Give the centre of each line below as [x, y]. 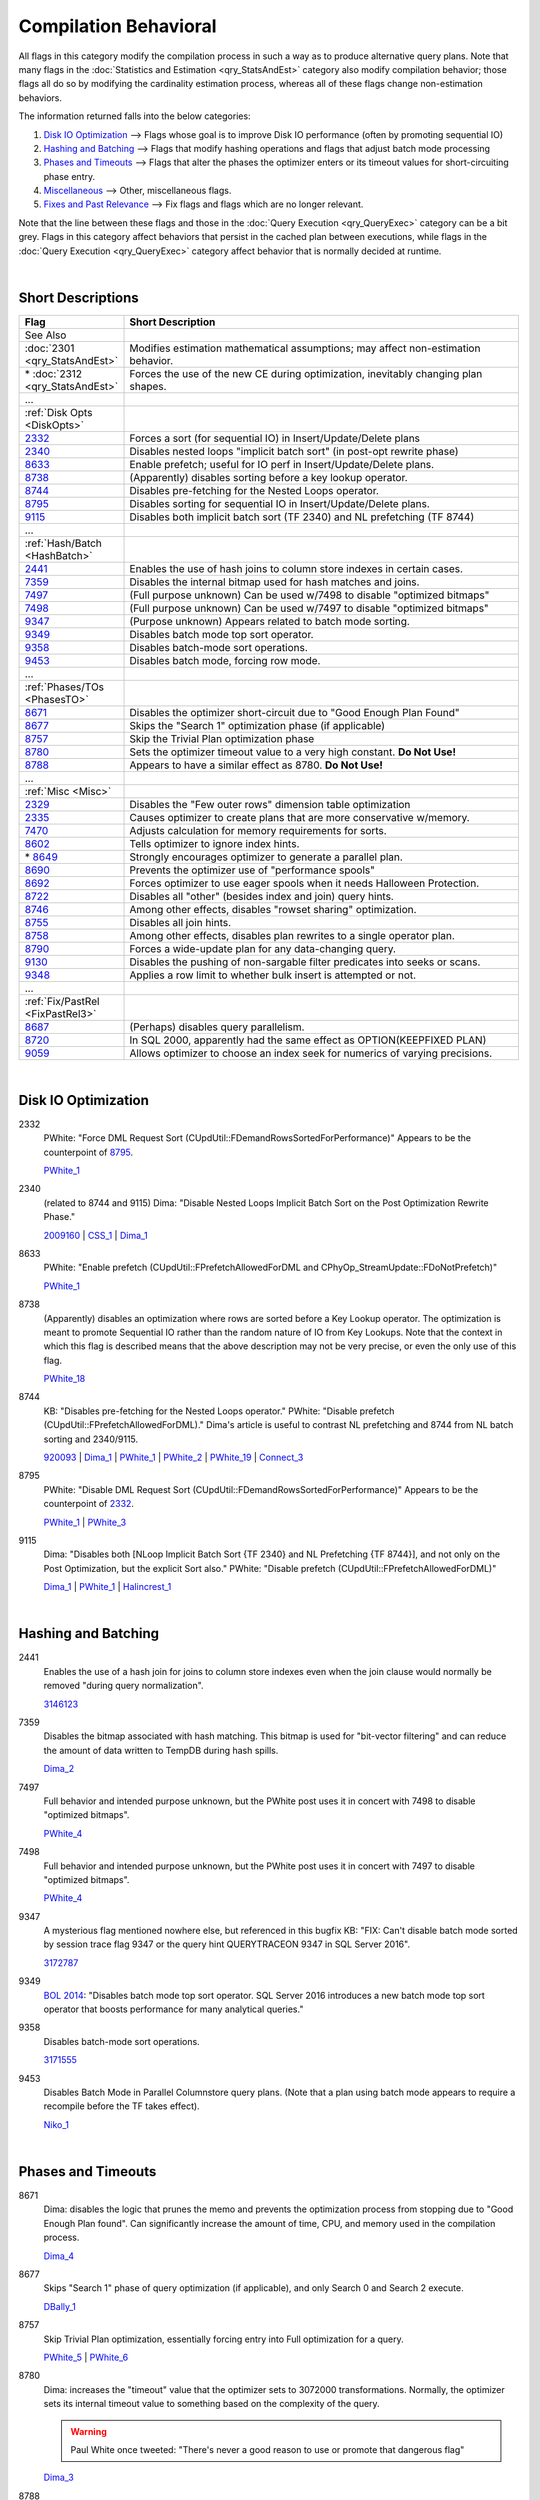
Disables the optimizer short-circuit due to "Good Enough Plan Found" [294, 712]
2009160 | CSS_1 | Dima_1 [96, 1235]
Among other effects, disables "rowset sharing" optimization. [273, 909]
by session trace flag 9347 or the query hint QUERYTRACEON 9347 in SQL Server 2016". [226, 1944]
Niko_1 [56, 2124]
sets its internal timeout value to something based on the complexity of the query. [211, 2404]
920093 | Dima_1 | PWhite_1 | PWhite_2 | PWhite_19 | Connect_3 [173, 1457]
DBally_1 [60, 2306]
